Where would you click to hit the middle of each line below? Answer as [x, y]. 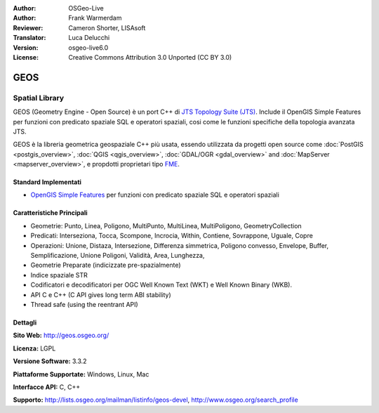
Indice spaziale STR [59, 275]
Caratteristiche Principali [50, 213]
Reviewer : [28, 27]
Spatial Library [39, 98]
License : [26, 57]
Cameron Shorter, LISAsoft [107, 27]
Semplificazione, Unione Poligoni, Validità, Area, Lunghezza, [118, 256]
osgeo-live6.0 [88, 47]
